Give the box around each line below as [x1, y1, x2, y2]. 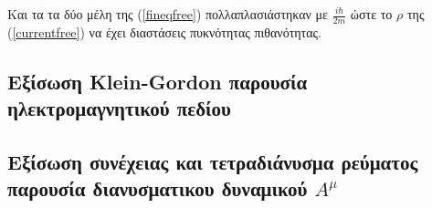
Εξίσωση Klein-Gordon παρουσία [7, 67, 308, 95]
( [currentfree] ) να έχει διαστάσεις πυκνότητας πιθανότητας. [7, 22, 321, 41]
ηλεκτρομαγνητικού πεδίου [7, 94, 232, 122]
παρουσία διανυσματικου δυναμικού [7, 174, 308, 203]
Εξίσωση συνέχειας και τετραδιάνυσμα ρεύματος [7, 147, 418, 175]
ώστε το [350, 5, 393, 23]
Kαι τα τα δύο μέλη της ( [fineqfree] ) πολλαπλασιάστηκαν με [7, 5, 328, 23]
